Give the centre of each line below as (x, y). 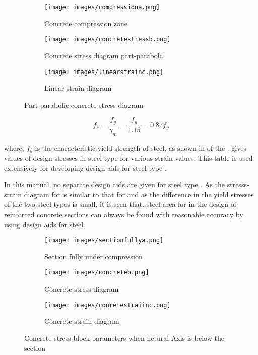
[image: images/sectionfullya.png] (104, 240)
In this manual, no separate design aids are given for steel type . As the (115, 185)
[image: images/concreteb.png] (97, 273)
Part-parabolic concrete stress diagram (84, 104)
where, (14, 147)
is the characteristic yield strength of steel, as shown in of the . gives (141, 147)
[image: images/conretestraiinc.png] (108, 305)
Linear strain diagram (78, 88)
